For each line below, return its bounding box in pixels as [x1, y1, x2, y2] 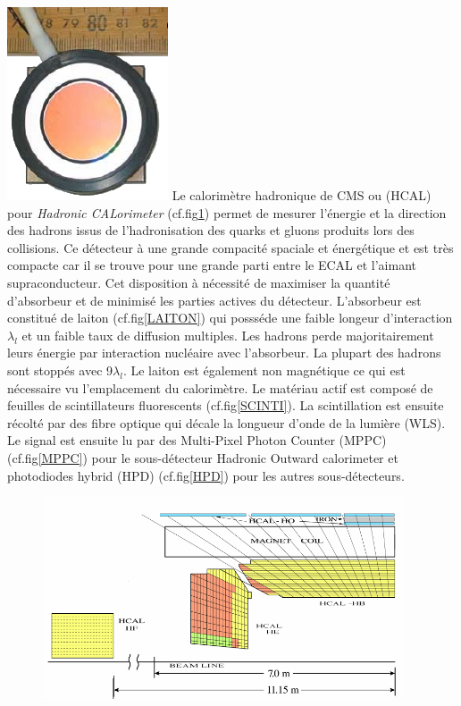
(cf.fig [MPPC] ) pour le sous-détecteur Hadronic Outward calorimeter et [7, 448, 398, 466]
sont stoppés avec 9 [7, 360, 113, 379]
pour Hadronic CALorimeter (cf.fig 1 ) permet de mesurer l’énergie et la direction [7, 203, 447, 222]
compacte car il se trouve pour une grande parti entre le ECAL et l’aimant [7, 256, 417, 274]
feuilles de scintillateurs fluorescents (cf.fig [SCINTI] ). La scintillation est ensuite [7, 396, 444, 415]
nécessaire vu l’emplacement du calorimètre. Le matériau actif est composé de [7, 378, 433, 397]
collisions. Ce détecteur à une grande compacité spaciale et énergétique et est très [7, 238, 454, 256]
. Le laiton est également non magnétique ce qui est [122, 360, 406, 379]
